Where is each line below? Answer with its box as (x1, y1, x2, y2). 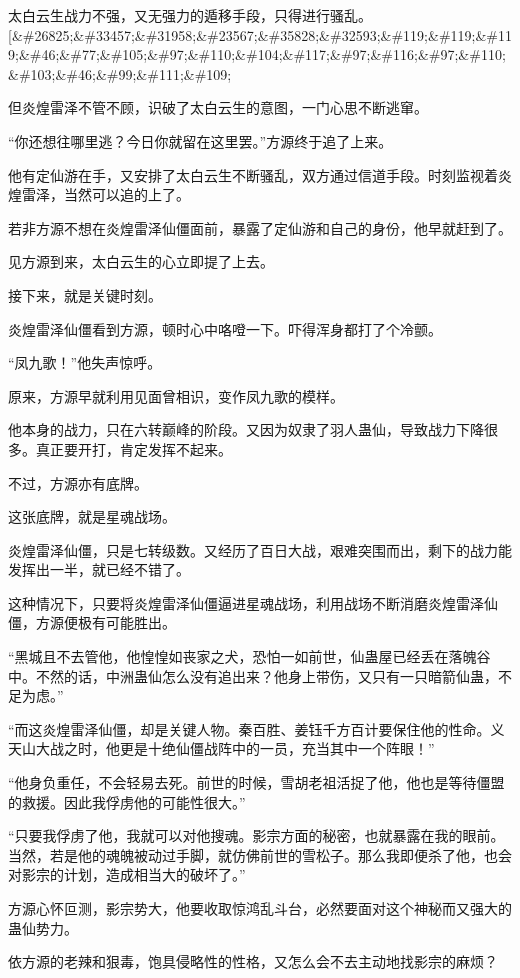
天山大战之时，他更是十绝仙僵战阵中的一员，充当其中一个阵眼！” (8, 738, 435, 759)
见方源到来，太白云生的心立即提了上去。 (8, 251, 274, 272)
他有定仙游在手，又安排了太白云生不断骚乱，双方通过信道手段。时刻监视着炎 (8, 164, 512, 185)
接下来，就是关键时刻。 (8, 284, 162, 305)
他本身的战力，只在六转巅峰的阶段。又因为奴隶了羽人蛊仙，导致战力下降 (8, 419, 484, 440)
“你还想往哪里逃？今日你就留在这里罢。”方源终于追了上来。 (8, 130, 393, 151)
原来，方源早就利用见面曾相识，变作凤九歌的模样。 (8, 385, 344, 406)
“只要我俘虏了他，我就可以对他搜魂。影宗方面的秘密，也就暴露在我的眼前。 (8, 825, 505, 846)
